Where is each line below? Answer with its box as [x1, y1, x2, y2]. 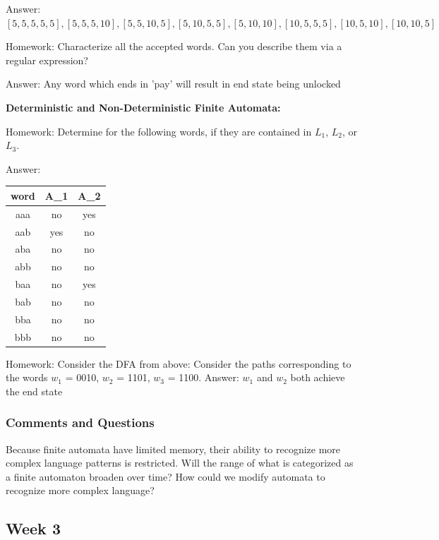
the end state [6, 383, 63, 398]
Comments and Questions [6, 414, 155, 431]
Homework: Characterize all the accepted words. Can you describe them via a [6, 39, 342, 54]
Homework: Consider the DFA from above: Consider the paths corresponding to [6, 356, 351, 371]
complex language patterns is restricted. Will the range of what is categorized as [6, 455, 354, 470]
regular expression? [6, 52, 88, 67]
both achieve [290, 370, 345, 385]
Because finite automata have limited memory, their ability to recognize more [6, 441, 341, 456]
